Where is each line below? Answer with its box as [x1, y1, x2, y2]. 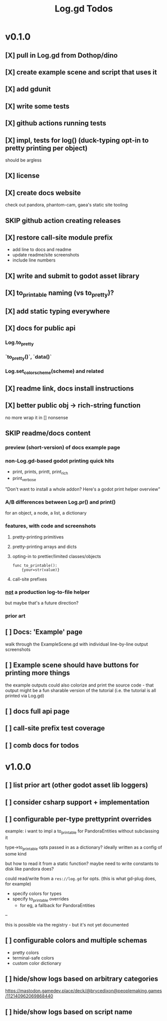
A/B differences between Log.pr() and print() [5, 498, 116, 505]
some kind [5, 851, 27, 857]
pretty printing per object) [5, 143, 88, 152]
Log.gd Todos [54, 3, 113, 14]
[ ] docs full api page [5, 707, 70, 715]
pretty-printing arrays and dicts [12, 543, 77, 549]
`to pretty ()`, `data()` [5, 353, 52, 361]
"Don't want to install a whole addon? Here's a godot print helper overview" [5, 486, 161, 492]
